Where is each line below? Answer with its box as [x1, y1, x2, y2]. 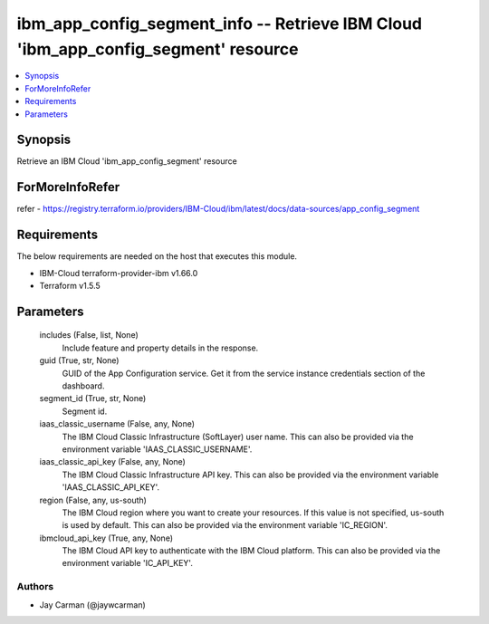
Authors [16, 581, 54, 593]
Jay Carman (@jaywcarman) [39, 599, 147, 610]
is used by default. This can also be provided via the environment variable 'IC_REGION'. [62, 520, 388, 531]
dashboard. [62, 380, 105, 391]
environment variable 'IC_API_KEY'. [62, 558, 194, 569]
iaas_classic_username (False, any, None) [39, 418, 195, 429]
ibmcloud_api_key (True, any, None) [39, 533, 174, 543]
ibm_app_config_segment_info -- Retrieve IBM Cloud [16, 14, 423, 34]
